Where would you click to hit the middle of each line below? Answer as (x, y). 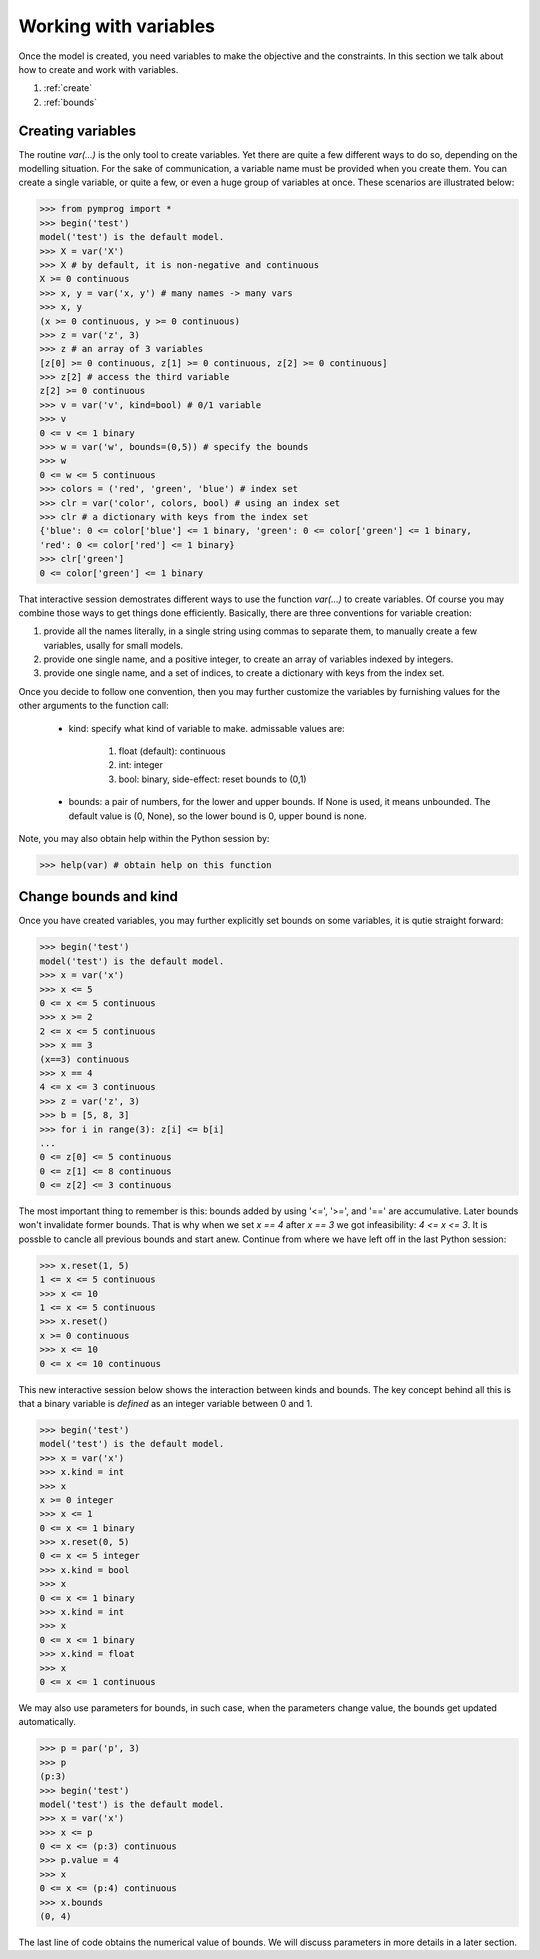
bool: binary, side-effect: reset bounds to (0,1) (212, 779)
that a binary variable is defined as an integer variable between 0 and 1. (165, 1403)
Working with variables (116, 26)
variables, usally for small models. (113, 645)
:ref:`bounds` (70, 102)
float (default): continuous (172, 751)
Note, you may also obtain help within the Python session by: (144, 838)
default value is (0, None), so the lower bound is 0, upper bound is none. (217, 816)
